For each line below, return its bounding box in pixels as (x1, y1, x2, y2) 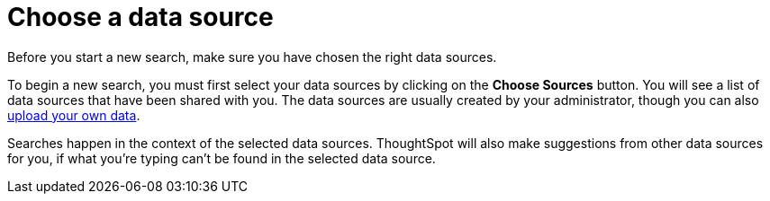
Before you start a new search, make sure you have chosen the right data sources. (7, 48, 497, 65)
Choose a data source (7, 2, 274, 32)
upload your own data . (7, 107, 140, 123)
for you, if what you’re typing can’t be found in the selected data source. (7, 150, 436, 166)
